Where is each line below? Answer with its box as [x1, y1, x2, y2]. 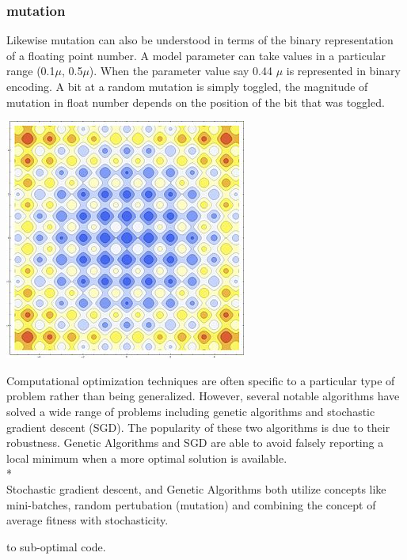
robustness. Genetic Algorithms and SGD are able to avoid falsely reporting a [6, 434, 384, 451]
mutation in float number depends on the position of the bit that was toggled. [6, 93, 385, 110]
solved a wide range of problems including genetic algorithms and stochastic [6, 403, 375, 419]
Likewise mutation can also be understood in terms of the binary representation [6, 32, 394, 48]
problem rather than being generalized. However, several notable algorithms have [6, 388, 400, 404]
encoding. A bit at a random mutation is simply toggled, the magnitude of [6, 78, 368, 94]
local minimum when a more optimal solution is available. [6, 449, 287, 466]
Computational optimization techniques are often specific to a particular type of [6, 372, 395, 388]
